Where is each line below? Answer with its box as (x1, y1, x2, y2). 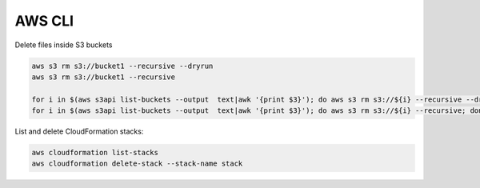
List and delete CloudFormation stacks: (14, 126, 144, 136)
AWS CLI (14, 12, 74, 30)
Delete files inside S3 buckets (14, 40, 113, 50)
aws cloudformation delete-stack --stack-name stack (31, 159, 243, 168)
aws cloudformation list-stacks (31, 148, 159, 158)
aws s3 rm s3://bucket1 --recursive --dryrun (31, 61, 214, 70)
